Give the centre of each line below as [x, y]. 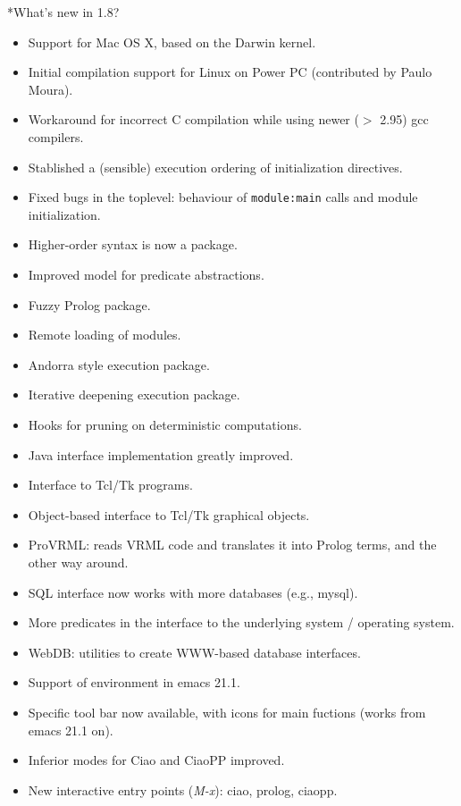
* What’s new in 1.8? [63, 12]
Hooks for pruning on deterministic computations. [165, 424]
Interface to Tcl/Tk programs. [110, 485]
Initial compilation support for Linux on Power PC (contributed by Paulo [230, 72]
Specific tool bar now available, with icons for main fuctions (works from [227, 712]
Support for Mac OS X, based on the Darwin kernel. [172, 42]
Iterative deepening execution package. [134, 395]
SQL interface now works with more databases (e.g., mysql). [193, 592]
